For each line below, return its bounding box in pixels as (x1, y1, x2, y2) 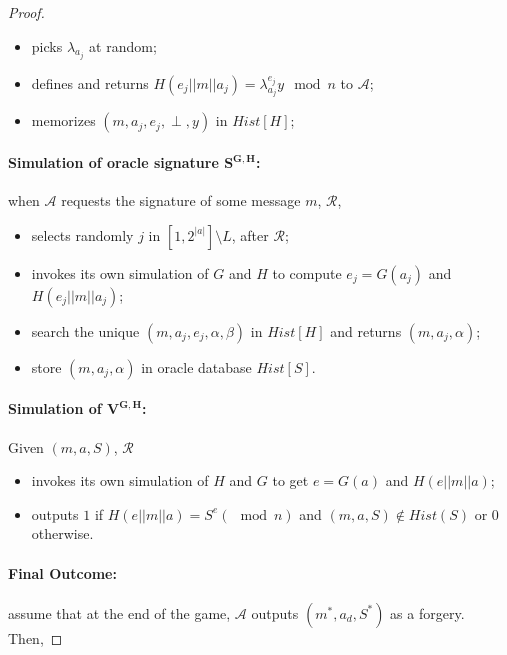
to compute (272, 262, 342, 283)
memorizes (31, 110, 96, 131)
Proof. (8, 2, 45, 22)
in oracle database (141, 356, 252, 377)
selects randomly (31, 224, 134, 245)
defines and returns (31, 73, 149, 94)
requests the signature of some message (61, 190, 301, 211)
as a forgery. (390, 602, 465, 623)
